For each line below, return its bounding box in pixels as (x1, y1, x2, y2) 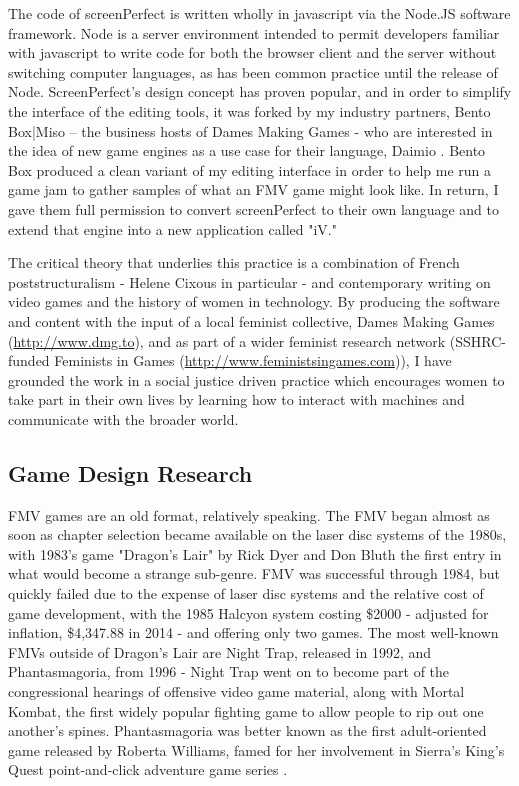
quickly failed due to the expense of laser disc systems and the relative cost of (8, 583, 484, 604)
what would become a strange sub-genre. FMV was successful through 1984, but (8, 563, 500, 584)
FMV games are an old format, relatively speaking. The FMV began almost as (8, 504, 490, 525)
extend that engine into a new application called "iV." (8, 218, 337, 239)
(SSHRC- (449, 330, 507, 351)
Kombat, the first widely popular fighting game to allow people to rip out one (8, 700, 484, 721)
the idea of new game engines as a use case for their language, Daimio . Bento (8, 140, 486, 161)
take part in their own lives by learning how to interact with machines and (8, 389, 465, 410)
